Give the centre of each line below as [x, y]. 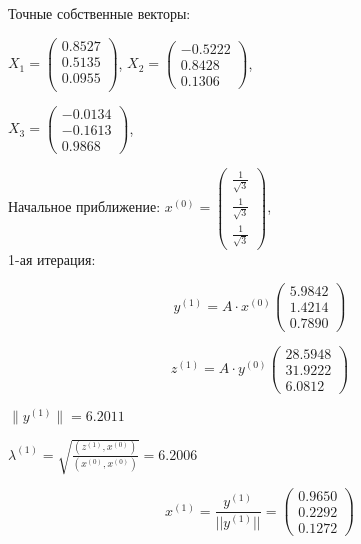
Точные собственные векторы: [99, 13]
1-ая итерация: [52, 258]
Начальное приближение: [84, 206]
